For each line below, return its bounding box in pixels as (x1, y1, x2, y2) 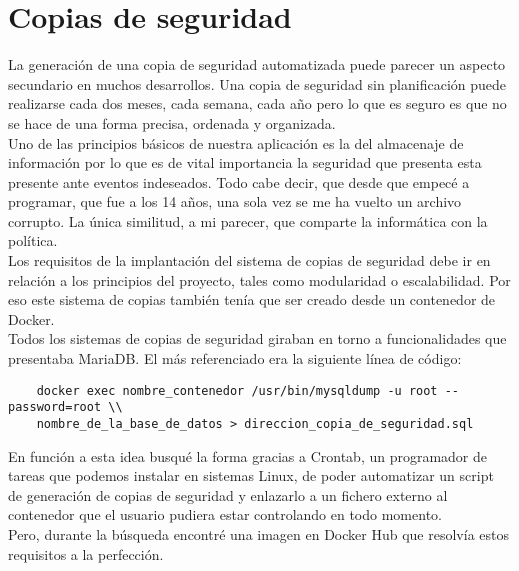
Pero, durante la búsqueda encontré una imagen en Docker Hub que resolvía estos (8, 523, 509, 544)
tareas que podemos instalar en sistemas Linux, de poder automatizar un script (8, 465, 494, 486)
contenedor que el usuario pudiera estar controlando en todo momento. (8, 504, 442, 525)
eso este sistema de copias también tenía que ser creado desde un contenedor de (8, 289, 496, 310)
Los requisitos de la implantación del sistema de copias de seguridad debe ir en (8, 250, 491, 271)
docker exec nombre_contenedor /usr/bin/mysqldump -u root (36, 383, 438, 398)
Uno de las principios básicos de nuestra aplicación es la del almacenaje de (8, 132, 464, 153)
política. (8, 230, 58, 251)
